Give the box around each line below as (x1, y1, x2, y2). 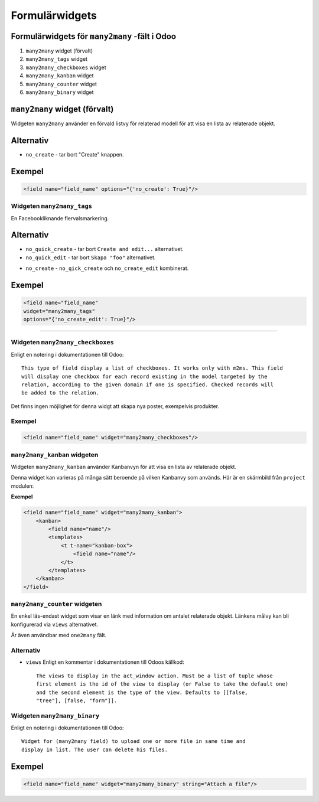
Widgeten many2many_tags (11, 202, 93, 210)
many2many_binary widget (25, 89, 94, 96)
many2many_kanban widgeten (11, 451, 99, 459)
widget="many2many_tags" (23, 308, 96, 314)
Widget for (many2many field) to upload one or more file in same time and (21, 738, 246, 745)
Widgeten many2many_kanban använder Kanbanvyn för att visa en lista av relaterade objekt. (11, 464, 236, 470)
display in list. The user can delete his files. (21, 746, 168, 753)
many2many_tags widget (25, 56, 88, 63)
